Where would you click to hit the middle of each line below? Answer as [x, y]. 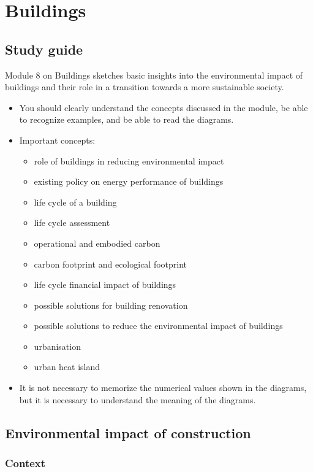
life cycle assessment [72, 222]
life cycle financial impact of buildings [105, 284]
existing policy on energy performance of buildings [129, 181]
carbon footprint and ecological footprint [111, 264]
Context [25, 462]
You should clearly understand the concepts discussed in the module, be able [164, 107]
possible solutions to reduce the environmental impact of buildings [158, 326]
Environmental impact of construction [128, 432]
